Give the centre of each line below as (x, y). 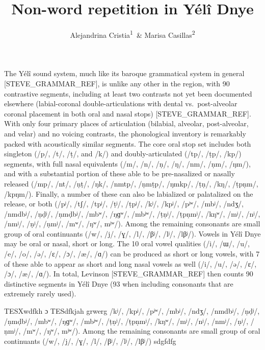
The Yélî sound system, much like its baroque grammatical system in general (124, 73)
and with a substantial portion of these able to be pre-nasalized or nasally (120, 173)
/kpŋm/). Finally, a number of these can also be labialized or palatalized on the (129, 193)
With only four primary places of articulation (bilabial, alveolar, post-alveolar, (126, 123)
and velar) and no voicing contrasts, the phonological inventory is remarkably (125, 133)
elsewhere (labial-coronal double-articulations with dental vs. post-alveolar (121, 103)
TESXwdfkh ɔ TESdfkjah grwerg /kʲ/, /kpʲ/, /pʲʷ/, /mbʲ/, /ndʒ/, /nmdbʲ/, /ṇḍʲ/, (132, 311)
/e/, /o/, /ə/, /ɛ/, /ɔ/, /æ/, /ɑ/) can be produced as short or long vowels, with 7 (132, 254)
